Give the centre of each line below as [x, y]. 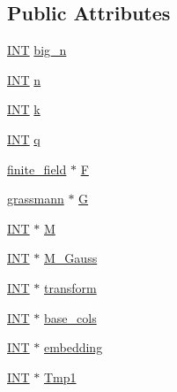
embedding [74, 347]
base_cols [70, 317]
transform [70, 287]
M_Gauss [71, 258]
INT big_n [37, 50]
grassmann [36, 199]
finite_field [37, 169]
